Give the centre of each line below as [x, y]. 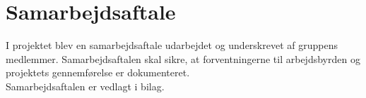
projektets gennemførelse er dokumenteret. [98, 72]
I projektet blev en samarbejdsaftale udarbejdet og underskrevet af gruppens [172, 45]
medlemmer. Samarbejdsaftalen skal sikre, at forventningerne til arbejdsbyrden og [183, 58]
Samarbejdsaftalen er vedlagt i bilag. [85, 86]
